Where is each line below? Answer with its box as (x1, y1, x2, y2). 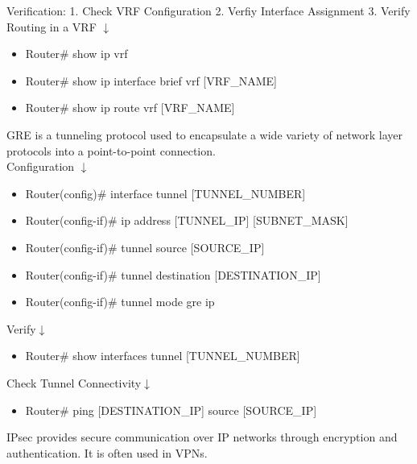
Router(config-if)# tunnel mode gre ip (25, 293, 215, 310)
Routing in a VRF (6, 18, 97, 35)
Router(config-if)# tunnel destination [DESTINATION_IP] (25, 266, 321, 283)
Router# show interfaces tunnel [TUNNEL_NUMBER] (25, 347, 300, 364)
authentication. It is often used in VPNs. (6, 444, 208, 461)
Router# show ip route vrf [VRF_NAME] (25, 99, 235, 116)
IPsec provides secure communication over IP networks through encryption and (6, 429, 398, 445)
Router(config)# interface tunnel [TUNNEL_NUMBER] (25, 184, 306, 201)
